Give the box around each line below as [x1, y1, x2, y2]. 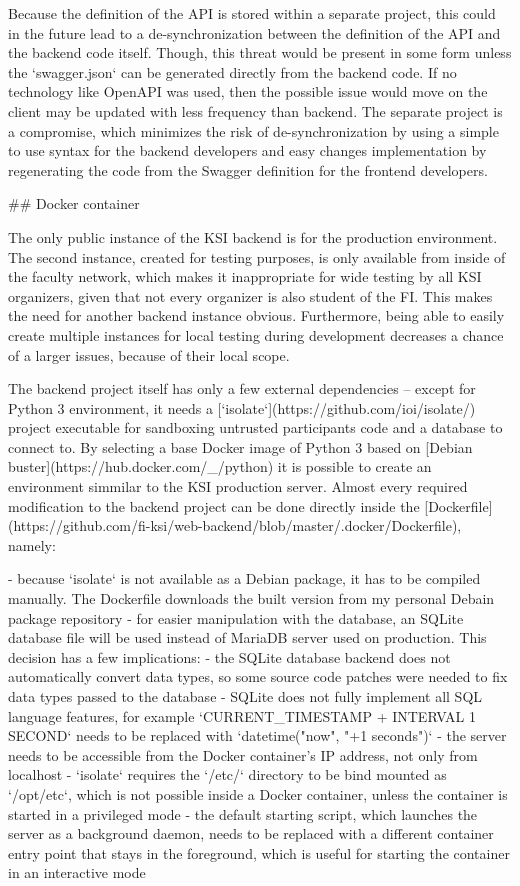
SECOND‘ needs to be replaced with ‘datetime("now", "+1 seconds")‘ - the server [8, 725, 507, 746]
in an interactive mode [8, 862, 146, 883]
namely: [8, 534, 56, 555]
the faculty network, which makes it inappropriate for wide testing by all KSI [8, 266, 482, 287]
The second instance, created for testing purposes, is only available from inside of [8, 246, 506, 267]
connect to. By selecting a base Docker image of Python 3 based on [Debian [8, 436, 473, 457]
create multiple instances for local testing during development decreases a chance [8, 324, 504, 345]
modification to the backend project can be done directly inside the [8, 495, 420, 516]
